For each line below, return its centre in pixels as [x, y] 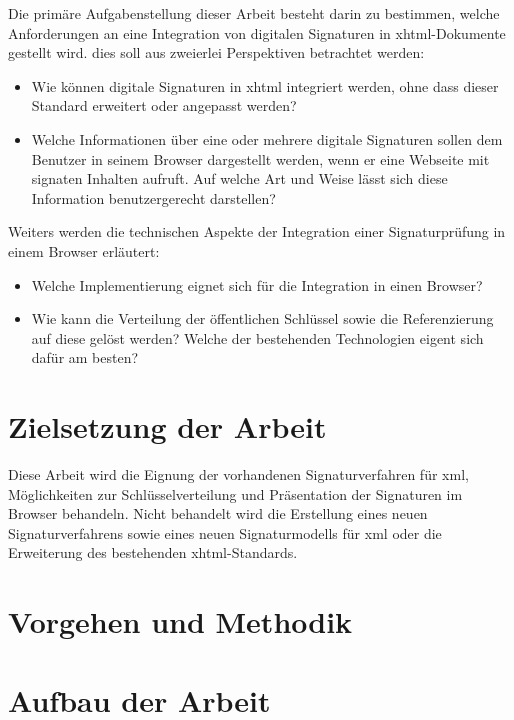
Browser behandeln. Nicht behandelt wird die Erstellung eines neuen [218, 513]
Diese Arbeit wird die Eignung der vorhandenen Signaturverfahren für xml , [238, 474]
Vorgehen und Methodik [180, 621]
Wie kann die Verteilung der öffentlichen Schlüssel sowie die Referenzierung [262, 318]
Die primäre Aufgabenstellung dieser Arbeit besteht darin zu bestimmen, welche [254, 13]
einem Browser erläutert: [84, 250]
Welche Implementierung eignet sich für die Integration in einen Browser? [257, 284]
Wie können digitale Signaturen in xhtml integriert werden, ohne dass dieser [265, 85]
